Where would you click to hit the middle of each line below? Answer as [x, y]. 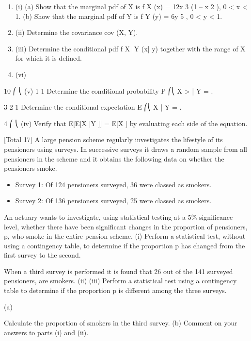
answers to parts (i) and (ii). [46, 332]
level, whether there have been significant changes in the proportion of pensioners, [126, 226]
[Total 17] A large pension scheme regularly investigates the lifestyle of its [113, 139]
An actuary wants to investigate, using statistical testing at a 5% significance [118, 217]
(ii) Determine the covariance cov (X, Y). [77, 32]
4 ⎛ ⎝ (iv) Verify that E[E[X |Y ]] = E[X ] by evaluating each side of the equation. [126, 123]
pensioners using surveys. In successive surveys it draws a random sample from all [125, 149]
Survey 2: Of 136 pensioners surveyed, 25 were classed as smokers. [113, 201]
